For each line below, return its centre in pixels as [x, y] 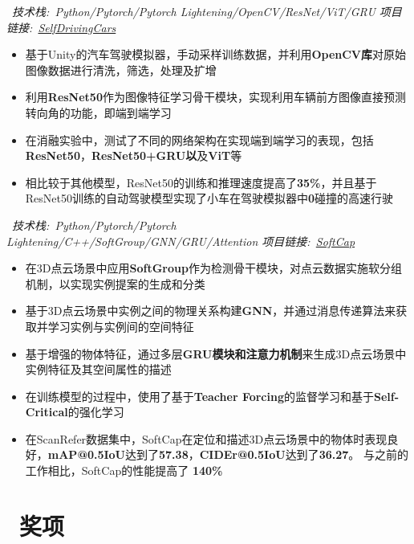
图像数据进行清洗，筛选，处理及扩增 [121, 70]
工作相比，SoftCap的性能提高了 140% [124, 470]
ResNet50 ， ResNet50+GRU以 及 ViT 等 [134, 155]
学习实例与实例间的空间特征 [121, 326]
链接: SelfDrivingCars [61, 27]
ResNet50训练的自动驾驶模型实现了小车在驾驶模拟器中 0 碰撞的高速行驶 [209, 198]
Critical [47, 412]
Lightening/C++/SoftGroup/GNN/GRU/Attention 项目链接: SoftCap [181, 241]
